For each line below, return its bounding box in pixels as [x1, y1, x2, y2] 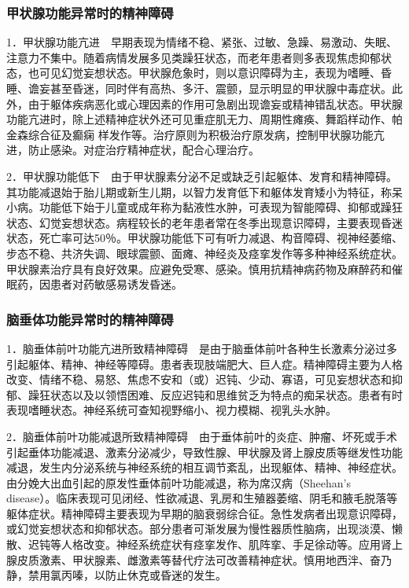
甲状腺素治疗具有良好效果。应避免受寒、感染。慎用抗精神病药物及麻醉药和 [6, 260, 392, 277]
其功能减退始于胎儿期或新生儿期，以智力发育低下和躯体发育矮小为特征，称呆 [6, 183, 403, 200]
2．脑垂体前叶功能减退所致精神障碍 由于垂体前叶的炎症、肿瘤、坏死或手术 [6, 428, 397, 444]
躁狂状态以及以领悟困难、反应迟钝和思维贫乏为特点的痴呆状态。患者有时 [28, 386, 403, 402]
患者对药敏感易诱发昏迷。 [50, 276, 182, 292]
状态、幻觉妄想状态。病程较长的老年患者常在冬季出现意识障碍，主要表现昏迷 [6, 214, 403, 230]
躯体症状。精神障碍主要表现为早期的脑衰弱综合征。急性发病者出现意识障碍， [6, 505, 403, 521]
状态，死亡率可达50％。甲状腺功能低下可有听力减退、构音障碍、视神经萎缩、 [6, 230, 403, 246]
